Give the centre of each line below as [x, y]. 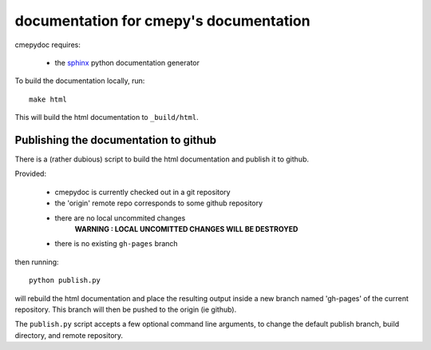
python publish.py [65, 280]
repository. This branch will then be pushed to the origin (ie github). [126, 309]
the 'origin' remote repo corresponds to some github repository [159, 203]
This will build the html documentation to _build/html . [107, 117]
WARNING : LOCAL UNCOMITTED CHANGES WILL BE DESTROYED [186, 229]
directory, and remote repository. [69, 335]
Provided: [31, 174]
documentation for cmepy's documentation [162, 21]
